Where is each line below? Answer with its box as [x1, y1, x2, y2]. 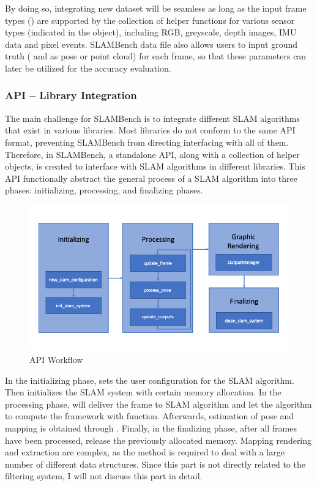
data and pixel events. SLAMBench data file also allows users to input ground [5, 37, 298, 50]
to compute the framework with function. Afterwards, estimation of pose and [5, 409, 294, 422]
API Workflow [29, 353, 83, 366]
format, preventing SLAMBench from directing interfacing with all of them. [5, 135, 289, 148]
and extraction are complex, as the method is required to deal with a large [5, 446, 285, 458]
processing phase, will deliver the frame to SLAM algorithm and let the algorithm [5, 397, 312, 410]
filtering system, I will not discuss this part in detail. [5, 469, 203, 482]
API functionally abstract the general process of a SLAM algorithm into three [5, 171, 298, 184]
